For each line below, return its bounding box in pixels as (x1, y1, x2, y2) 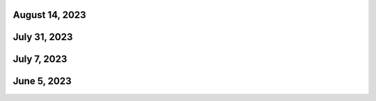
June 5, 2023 (13, 75, 72, 87)
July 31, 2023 (13, 31, 73, 43)
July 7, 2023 (13, 53, 68, 65)
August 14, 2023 (13, 9, 86, 21)
